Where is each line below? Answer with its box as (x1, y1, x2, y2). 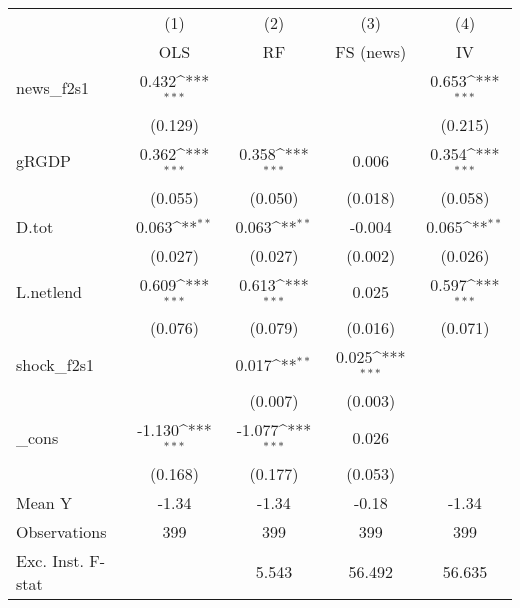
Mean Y (16, 490, 73, 514)
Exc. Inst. (16, 548, 84, 572)
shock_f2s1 (16, 352, 94, 376)
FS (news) (335, 40, 407, 63)
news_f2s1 (16, 76, 90, 100)
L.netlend (16, 279, 83, 303)
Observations (16, 519, 107, 543)
